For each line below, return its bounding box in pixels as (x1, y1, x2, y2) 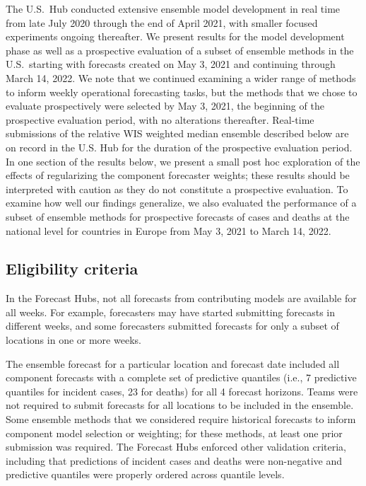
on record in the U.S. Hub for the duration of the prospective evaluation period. (6, 139, 353, 154)
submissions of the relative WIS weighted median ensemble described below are (6, 126, 349, 141)
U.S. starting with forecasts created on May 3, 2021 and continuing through (6, 57, 336, 71)
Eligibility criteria (6, 258, 138, 279)
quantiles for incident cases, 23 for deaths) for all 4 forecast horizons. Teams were (6, 383, 358, 398)
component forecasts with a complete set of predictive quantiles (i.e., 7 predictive (6, 370, 357, 385)
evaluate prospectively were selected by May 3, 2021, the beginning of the (6, 98, 324, 113)
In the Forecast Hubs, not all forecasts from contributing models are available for (6, 291, 357, 306)
